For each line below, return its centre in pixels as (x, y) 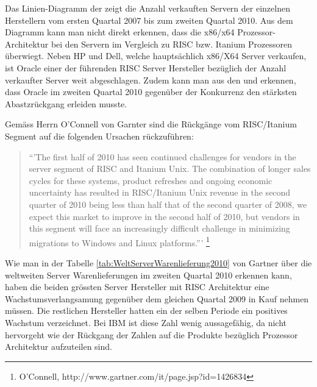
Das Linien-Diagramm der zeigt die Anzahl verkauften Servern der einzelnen (148, 8)
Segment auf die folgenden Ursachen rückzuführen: (99, 136)
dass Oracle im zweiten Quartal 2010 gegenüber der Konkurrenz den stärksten (151, 92)
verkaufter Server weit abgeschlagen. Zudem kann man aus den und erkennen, (151, 80)
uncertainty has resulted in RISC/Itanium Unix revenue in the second (160, 192)
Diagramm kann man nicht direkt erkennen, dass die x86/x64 (120, 32)
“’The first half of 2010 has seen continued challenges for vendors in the (162, 156)
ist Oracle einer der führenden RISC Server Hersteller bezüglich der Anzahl (146, 67)
